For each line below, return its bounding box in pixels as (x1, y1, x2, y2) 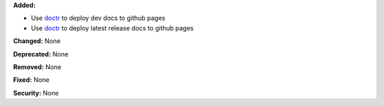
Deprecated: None (13, 49, 69, 58)
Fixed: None (13, 76, 50, 84)
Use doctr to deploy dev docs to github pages (31, 14, 166, 23)
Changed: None (13, 37, 60, 45)
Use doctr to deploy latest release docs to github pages (31, 23, 194, 32)
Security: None (13, 88, 59, 97)
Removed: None (13, 62, 62, 71)
